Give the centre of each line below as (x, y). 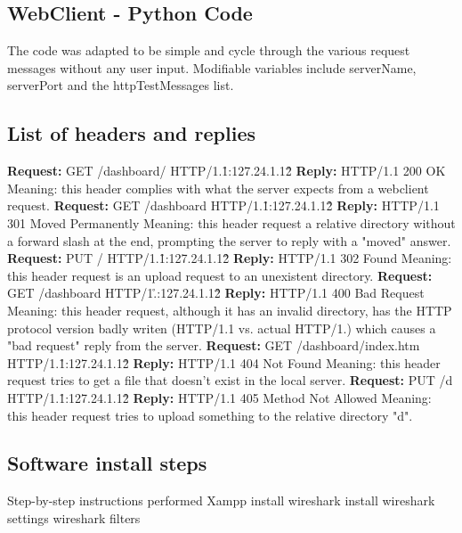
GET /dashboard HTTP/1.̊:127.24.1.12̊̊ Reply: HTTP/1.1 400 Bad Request (216, 293)
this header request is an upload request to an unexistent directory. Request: (220, 275)
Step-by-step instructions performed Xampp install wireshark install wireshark (221, 500)
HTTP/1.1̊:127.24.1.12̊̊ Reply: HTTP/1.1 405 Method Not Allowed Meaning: (219, 397)
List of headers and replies (131, 133)
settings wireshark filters (74, 517)
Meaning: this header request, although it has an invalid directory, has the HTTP (230, 310)
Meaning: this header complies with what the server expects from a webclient (218, 188)
